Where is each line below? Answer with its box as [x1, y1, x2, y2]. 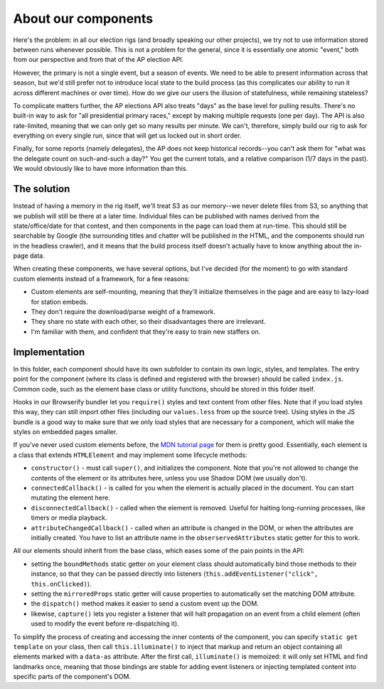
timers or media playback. [31, 513, 107, 522]
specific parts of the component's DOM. [13, 673, 132, 681]
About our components [13, 11, 153, 26]
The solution [13, 183, 70, 195]
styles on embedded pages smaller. [13, 428, 118, 436]
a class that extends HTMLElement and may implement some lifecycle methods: [13, 451, 247, 459]
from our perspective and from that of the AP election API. [13, 56, 184, 64]
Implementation [13, 346, 85, 358]
